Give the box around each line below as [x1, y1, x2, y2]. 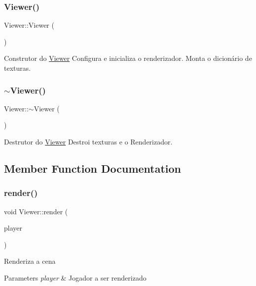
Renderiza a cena [4, 256, 56, 266]
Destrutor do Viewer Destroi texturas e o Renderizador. [4, 137, 173, 146]
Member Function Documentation [4, 160, 182, 176]
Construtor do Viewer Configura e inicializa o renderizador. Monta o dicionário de [4, 53, 252, 63]
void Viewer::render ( [4, 206, 68, 216]
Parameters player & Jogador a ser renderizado [4, 272, 146, 283]
